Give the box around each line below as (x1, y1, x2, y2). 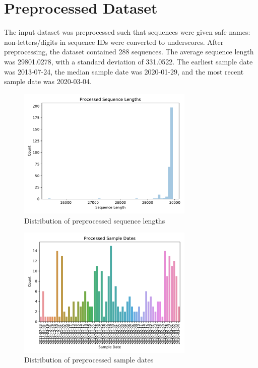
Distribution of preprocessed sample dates (24, 354, 154, 365)
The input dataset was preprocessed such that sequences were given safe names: (4, 27, 250, 37)
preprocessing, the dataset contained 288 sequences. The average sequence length (4, 46, 254, 57)
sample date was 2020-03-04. (4, 76, 92, 87)
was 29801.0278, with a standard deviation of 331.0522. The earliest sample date (4, 56, 253, 66)
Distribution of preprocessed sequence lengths (24, 215, 165, 226)
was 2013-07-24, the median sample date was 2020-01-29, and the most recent (4, 66, 244, 77)
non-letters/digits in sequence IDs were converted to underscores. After (4, 36, 224, 47)
